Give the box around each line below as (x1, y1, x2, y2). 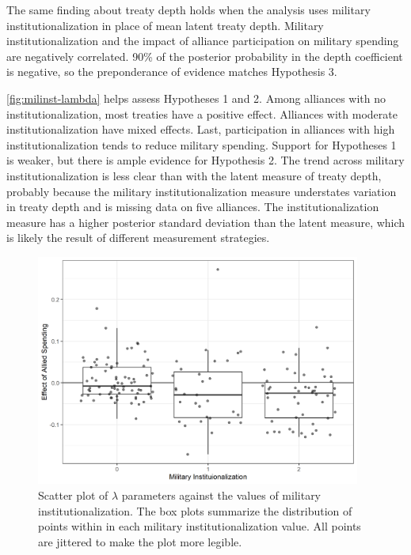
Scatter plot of (38, 487, 108, 504)
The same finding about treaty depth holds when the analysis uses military (6, 2, 371, 17)
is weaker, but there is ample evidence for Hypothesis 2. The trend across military (6, 152, 405, 168)
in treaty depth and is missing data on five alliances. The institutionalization (6, 198, 379, 215)
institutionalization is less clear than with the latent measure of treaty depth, (6, 167, 382, 183)
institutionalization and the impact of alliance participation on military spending (6, 32, 399, 49)
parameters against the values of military (121, 487, 322, 504)
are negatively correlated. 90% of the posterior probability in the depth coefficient (6, 47, 403, 64)
